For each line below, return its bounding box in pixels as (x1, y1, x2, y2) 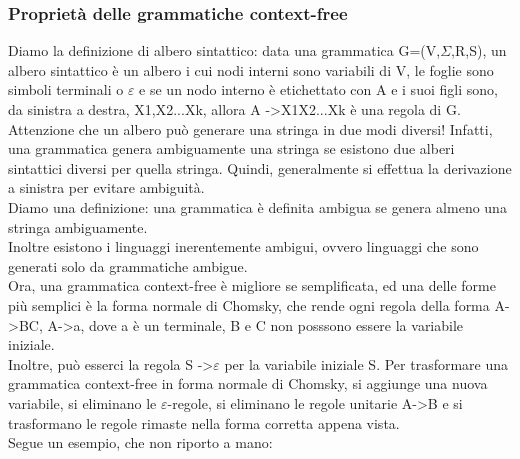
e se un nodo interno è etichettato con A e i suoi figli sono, (139, 79, 498, 100)
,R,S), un (451, 40, 507, 61)
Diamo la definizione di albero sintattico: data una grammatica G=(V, (8, 40, 441, 61)
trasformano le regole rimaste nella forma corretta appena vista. (8, 412, 400, 433)
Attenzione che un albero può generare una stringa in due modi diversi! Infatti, (8, 118, 493, 139)
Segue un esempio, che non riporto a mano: (8, 432, 273, 453)
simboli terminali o (8, 79, 124, 100)
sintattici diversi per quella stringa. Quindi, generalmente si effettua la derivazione (8, 157, 512, 178)
